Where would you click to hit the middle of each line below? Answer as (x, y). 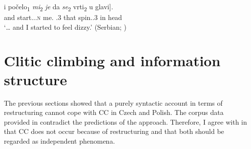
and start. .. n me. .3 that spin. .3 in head (63, 17)
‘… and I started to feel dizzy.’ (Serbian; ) (65, 27)
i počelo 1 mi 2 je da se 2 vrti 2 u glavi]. (59, 7)
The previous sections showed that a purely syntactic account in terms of (113, 102)
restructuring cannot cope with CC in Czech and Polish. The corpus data (114, 112)
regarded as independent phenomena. (60, 141)
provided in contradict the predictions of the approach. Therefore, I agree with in (125, 121)
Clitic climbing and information (112, 60)
